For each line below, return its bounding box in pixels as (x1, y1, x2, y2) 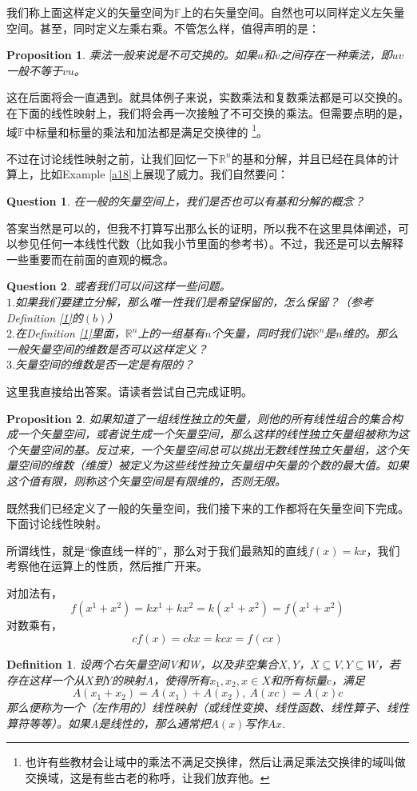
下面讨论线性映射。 (6, 515, 107, 532)
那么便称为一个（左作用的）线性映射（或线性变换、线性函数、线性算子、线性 (6, 699, 409, 716)
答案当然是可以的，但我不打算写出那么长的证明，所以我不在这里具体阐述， (6, 219, 398, 236)
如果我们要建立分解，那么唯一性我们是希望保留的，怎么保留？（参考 (14, 293, 373, 310)
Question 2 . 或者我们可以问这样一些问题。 (6, 278, 231, 294)
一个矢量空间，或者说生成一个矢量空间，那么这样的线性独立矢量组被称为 (17, 425, 398, 442)
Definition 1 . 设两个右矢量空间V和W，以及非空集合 (6, 656, 279, 673)
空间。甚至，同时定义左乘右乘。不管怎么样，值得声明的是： (6, 19, 320, 36)
